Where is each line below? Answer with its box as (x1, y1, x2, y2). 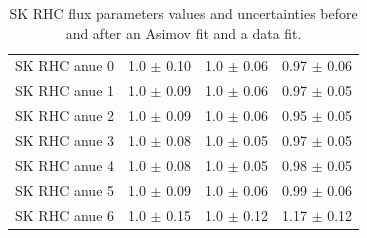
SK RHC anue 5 (15, 179, 115, 200)
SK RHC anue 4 (15, 154, 115, 175)
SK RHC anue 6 (15, 204, 115, 225)
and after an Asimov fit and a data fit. (65, 22, 302, 43)
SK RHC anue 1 (15, 80, 115, 101)
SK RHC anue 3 (15, 129, 115, 150)
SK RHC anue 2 (15, 105, 115, 126)
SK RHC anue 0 (15, 55, 115, 76)
